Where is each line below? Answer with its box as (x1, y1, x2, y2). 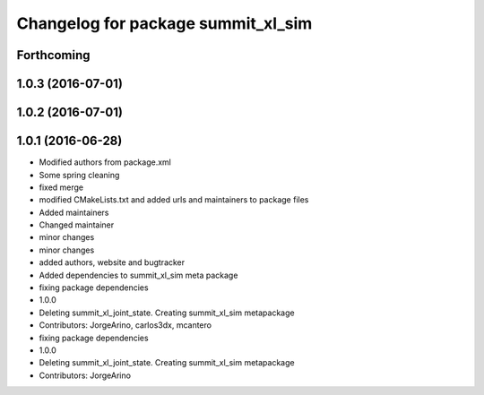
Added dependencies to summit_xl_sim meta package (39, 270, 238, 280)
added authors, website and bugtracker (39, 257, 186, 268)
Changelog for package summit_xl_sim (16, 13, 313, 33)
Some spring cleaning (39, 169, 120, 180)
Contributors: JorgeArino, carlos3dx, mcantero (39, 320, 212, 331)
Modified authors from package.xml (39, 157, 172, 167)
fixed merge (39, 182, 84, 193)
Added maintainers (39, 207, 109, 218)
